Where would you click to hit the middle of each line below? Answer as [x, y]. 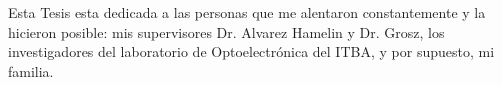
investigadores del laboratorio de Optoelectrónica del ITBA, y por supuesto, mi [251, 51]
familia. [31, 70]
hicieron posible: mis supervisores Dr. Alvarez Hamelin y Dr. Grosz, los [226, 31]
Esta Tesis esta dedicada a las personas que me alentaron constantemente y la [247, 12]
